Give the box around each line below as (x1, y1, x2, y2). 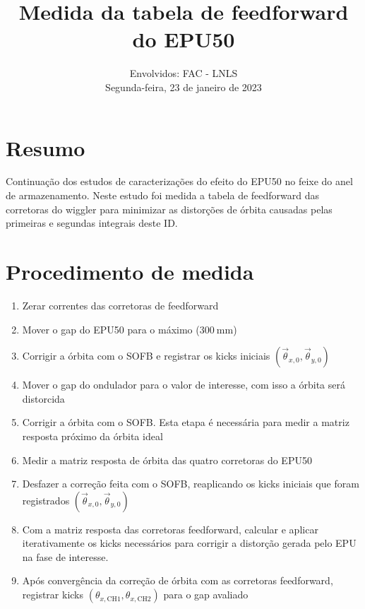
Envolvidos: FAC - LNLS (129, 66, 238, 81)
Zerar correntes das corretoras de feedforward (22, 297, 219, 312)
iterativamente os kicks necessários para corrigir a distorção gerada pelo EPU (22, 536, 357, 550)
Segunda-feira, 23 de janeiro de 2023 (105, 79, 262, 94)
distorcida (22, 391, 65, 406)
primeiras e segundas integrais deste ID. (6, 215, 178, 230)
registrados (22, 492, 70, 507)
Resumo (6, 133, 85, 162)
